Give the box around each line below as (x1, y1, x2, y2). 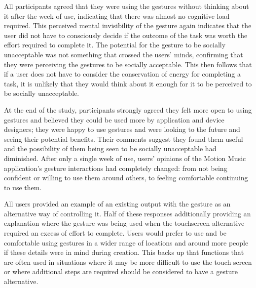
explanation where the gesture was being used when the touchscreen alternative (4, 218, 245, 228)
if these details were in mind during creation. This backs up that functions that (4, 247, 244, 257)
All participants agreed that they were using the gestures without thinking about (4, 1, 249, 11)
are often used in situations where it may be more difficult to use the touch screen (4, 256, 252, 267)
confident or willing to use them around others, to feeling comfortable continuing (4, 172, 248, 183)
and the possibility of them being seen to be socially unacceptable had (4, 143, 217, 154)
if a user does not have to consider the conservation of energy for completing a (4, 69, 241, 79)
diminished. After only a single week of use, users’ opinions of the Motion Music (4, 153, 246, 163)
